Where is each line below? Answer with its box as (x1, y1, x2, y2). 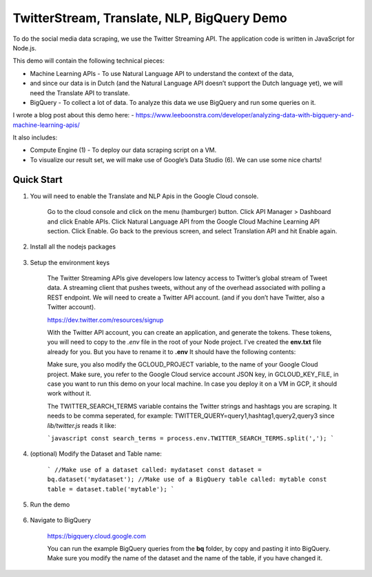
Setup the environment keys (30, 258, 110, 266)
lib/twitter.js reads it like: (47, 421, 116, 429)
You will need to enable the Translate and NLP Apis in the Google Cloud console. (30, 192, 259, 200)
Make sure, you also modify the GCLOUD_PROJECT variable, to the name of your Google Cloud (47, 360, 318, 369)
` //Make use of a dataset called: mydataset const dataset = (47, 466, 262, 473)
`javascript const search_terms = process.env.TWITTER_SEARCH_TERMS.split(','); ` (47, 434, 334, 442)
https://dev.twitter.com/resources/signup (47, 315, 164, 324)
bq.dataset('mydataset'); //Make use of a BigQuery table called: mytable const (47, 476, 327, 483)
